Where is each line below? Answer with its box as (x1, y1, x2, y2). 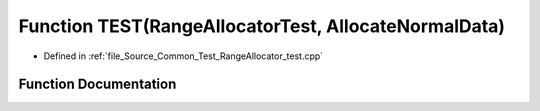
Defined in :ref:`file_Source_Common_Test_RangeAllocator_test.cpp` (43, 50, 324, 62)
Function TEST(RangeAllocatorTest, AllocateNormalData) (18, 15, 505, 37)
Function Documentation (18, 76, 177, 93)
